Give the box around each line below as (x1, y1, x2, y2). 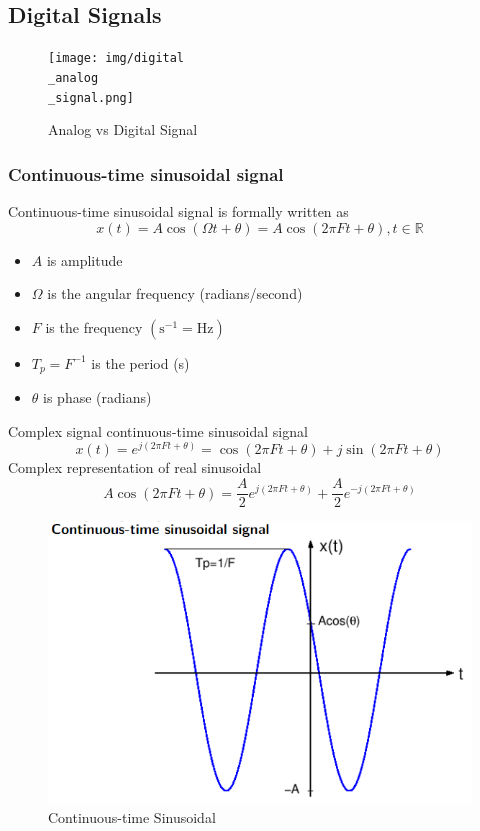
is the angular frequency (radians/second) (47, 283, 303, 304)
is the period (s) (91, 352, 190, 373)
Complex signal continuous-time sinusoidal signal (8, 420, 308, 441)
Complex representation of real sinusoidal (8, 457, 262, 478)
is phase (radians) (43, 387, 152, 408)
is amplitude (46, 249, 123, 270)
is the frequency (45, 316, 143, 337)
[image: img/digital (48, 51, 185, 66)
